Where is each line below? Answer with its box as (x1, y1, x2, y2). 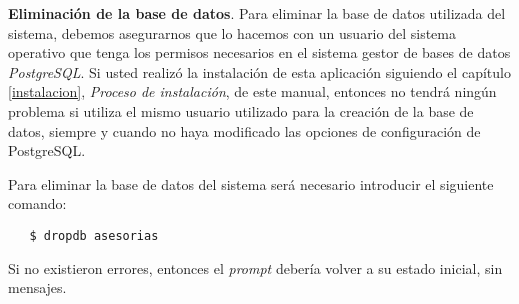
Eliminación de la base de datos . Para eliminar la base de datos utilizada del (8, 3, 506, 23)
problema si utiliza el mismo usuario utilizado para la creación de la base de (8, 100, 474, 121)
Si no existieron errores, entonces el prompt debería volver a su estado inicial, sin (8, 257, 503, 278)
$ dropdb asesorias (29, 228, 159, 243)
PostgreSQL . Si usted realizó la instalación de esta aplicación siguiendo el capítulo (8, 61, 511, 82)
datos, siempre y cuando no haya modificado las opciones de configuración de (8, 120, 481, 141)
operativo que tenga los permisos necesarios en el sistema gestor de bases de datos (8, 42, 511, 63)
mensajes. (8, 277, 67, 298)
